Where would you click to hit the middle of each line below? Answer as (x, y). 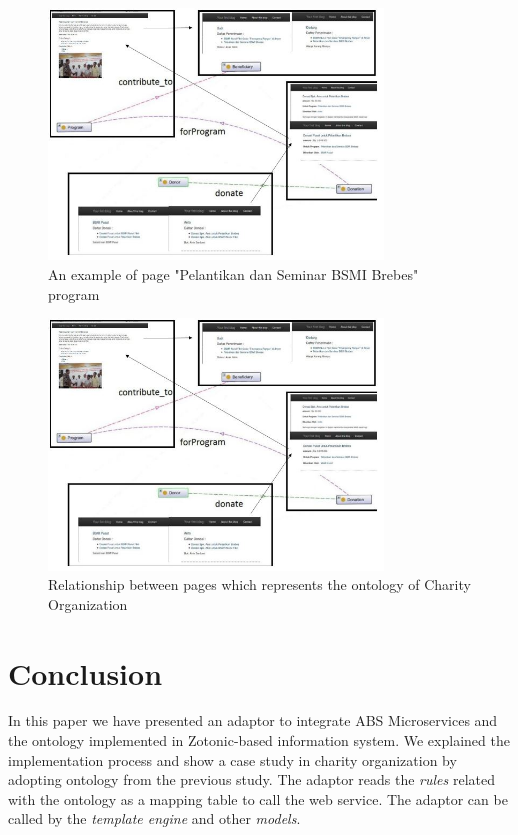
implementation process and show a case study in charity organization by (232, 759)
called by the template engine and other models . (154, 818)
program (74, 293)
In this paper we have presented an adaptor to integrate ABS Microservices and (253, 720)
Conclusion (85, 672)
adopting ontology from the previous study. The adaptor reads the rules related (252, 779)
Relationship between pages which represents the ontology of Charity (259, 584)
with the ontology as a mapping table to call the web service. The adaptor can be (258, 798)
